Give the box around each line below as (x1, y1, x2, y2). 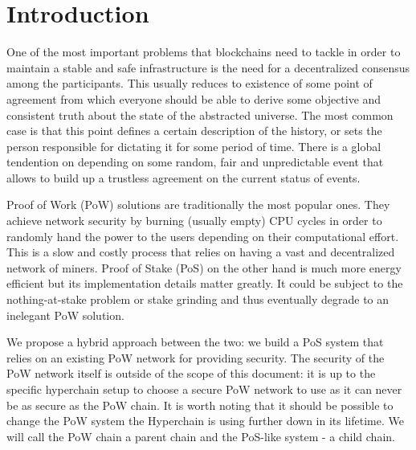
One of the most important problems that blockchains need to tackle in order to (6, 43, 401, 60)
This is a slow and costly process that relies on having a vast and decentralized (6, 243, 395, 260)
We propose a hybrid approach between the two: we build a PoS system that (6, 333, 384, 350)
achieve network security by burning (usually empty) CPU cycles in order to (6, 212, 382, 229)
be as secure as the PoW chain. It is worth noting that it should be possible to (6, 396, 394, 413)
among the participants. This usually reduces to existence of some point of (6, 75, 373, 92)
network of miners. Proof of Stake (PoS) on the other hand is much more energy (6, 259, 402, 276)
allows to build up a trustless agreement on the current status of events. (6, 169, 361, 186)
